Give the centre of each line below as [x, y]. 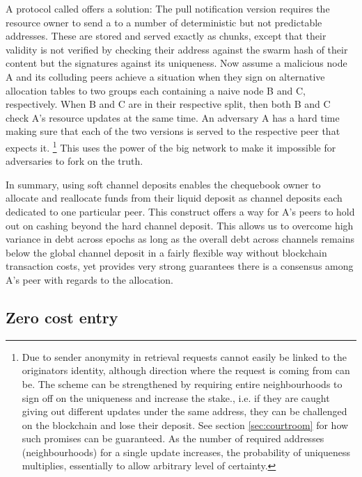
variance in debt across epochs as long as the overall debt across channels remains [180, 239]
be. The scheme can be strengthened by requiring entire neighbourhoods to [182, 383]
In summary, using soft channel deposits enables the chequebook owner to [163, 184]
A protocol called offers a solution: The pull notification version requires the [168, 8]
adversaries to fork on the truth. [74, 161]
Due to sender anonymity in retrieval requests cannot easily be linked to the [184, 356]
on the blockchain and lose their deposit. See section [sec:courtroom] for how [185, 425]
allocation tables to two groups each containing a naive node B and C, [156, 90]
